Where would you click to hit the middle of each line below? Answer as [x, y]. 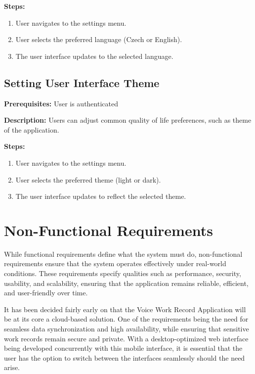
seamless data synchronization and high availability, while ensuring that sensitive [127, 329]
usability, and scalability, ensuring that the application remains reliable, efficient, [126, 283]
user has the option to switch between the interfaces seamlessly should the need [125, 357]
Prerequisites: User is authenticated [61, 103]
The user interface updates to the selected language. [94, 56]
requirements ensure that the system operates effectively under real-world [115, 263]
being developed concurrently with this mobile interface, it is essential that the [123, 348]
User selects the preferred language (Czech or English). [99, 39]
